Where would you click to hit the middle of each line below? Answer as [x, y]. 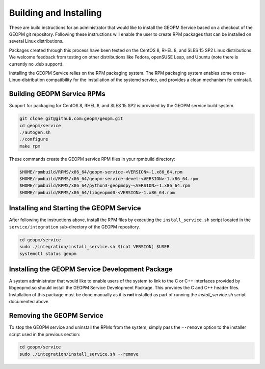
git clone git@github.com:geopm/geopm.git [71, 119]
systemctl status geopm [48, 254]
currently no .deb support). [36, 64]
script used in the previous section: [45, 334]
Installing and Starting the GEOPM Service [75, 208]
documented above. [29, 302]
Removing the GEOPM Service [56, 316]
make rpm [30, 146]
